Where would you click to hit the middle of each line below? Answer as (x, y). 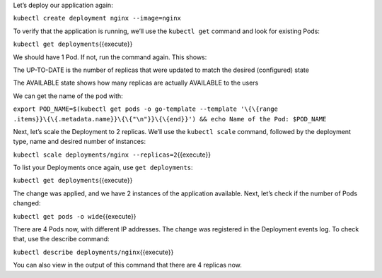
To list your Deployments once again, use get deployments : (103, 168)
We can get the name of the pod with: (68, 96)
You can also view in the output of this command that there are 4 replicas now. (127, 265)
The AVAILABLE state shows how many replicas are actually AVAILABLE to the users (136, 83)
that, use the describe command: (61, 239)
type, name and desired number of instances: (80, 142)
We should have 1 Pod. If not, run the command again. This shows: (110, 57)
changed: (27, 203)
